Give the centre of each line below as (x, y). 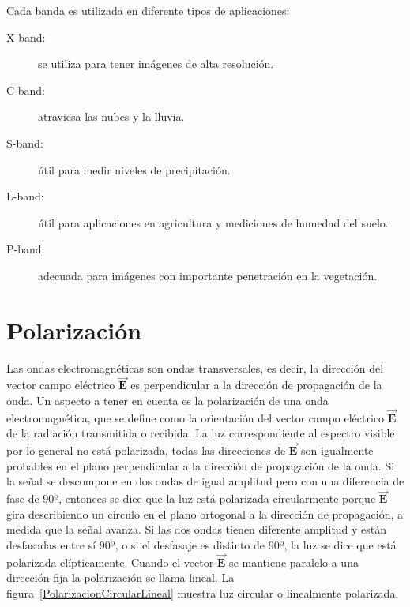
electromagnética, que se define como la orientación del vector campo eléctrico (196, 417)
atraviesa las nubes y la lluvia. (111, 116)
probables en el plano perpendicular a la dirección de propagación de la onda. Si (201, 465)
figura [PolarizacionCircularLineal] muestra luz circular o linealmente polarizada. (203, 593)
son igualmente (337, 450)
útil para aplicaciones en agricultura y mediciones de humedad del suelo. (213, 222)
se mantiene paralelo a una (294, 562)
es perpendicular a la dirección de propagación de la (256, 385)
